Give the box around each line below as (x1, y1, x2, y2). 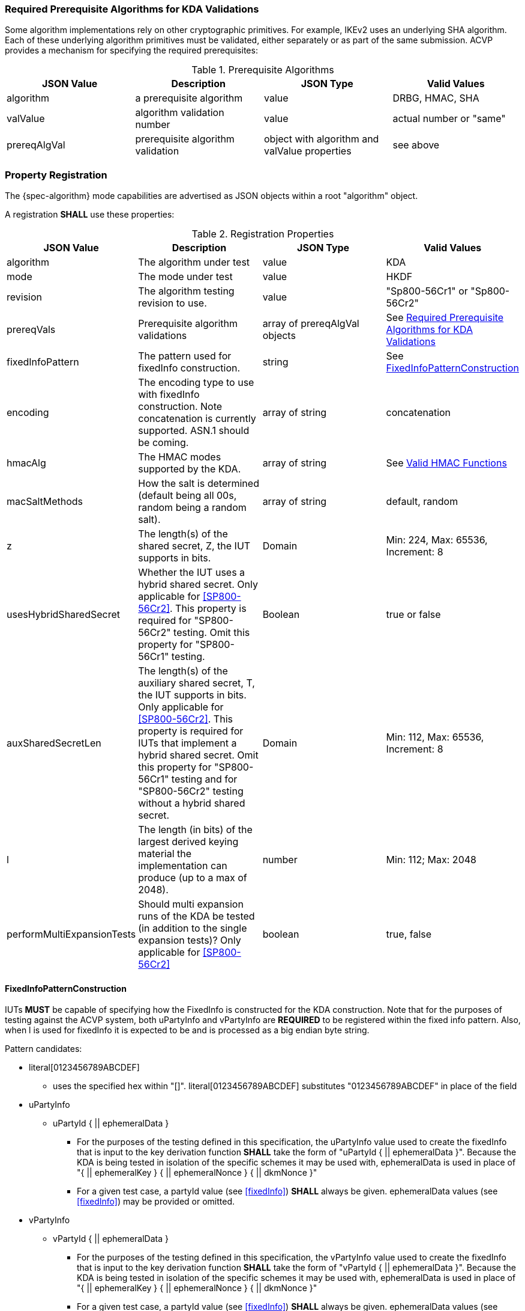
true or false (386, 608, 441, 621)
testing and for (171, 773, 238, 786)
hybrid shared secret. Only (138, 578, 258, 591)
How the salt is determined (138, 477, 259, 490)
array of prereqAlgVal (262, 317, 359, 330)
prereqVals (7, 323, 56, 336)
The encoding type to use (138, 376, 254, 389)
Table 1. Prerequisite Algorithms (191, 64, 334, 76)
